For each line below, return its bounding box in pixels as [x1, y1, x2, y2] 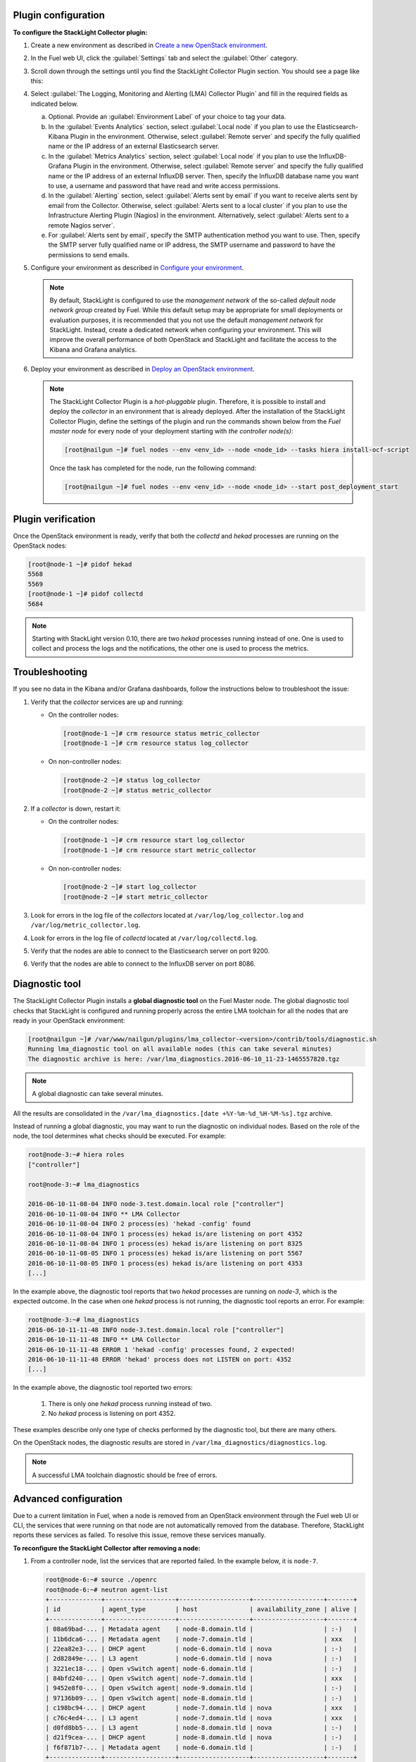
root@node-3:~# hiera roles [27, 1151, 125, 1159]
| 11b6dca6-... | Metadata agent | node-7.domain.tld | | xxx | [45, 1635, 358, 1643]
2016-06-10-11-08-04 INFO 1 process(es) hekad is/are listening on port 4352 [27, 1230, 303, 1238]
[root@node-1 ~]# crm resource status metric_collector [63, 729, 260, 738]
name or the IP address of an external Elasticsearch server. [48, 142, 220, 151]
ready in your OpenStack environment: [13, 1016, 126, 1025]
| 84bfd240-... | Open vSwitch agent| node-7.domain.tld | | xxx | [45, 1675, 358, 1682]
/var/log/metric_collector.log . [30, 920, 141, 930]
